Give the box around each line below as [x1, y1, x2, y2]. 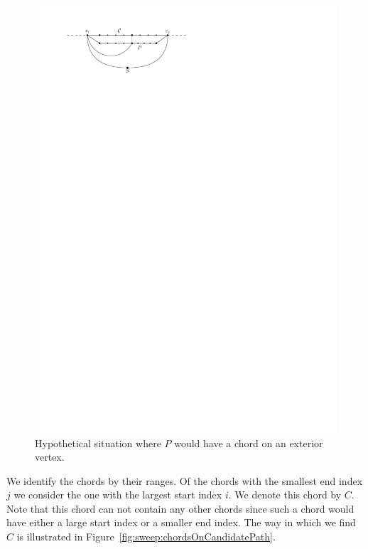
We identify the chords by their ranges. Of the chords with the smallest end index [6, 473, 363, 488]
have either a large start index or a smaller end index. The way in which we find [6, 515, 356, 530]
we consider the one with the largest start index [13, 487, 222, 502]
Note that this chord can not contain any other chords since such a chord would [6, 501, 355, 516]
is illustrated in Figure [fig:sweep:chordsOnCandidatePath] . [16, 529, 276, 544]
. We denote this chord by [228, 487, 342, 502]
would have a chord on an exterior [174, 435, 323, 450]
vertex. [35, 449, 65, 464]
